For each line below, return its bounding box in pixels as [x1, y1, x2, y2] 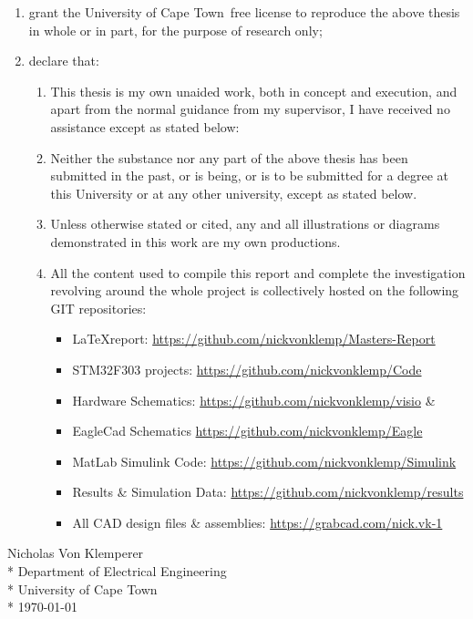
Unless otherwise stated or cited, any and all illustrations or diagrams [50, 214, 440, 233]
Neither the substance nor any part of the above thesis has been [50, 148, 408, 167]
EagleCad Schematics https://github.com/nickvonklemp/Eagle [72, 421, 423, 440]
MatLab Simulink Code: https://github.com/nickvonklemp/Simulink [72, 451, 457, 470]
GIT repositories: [50, 298, 147, 317]
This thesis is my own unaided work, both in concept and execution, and [50, 81, 458, 100]
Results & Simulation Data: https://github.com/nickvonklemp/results [72, 482, 464, 501]
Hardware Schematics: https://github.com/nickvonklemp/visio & [72, 390, 436, 409]
